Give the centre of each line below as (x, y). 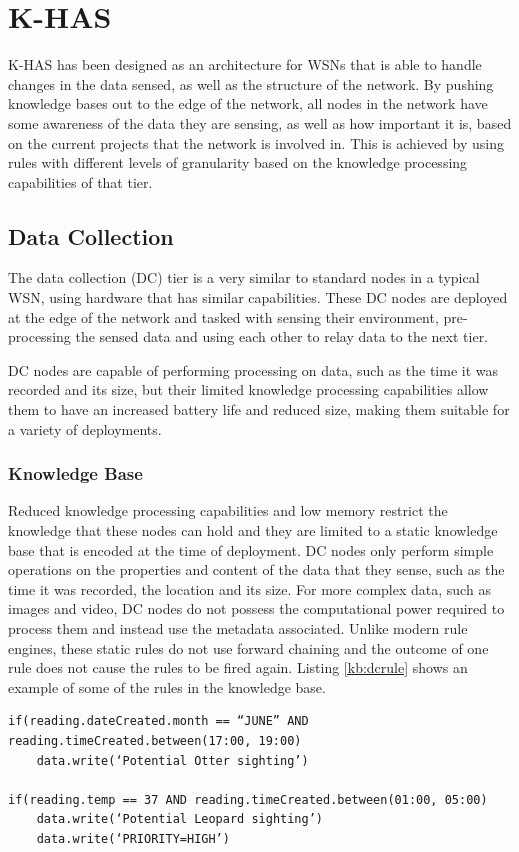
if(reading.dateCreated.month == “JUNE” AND (158, 721)
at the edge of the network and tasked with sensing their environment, (223, 316)
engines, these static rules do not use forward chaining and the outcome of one (248, 647)
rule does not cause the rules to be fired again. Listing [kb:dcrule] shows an (238, 667)
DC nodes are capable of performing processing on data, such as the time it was (253, 369)
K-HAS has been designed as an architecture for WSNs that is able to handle (245, 64)
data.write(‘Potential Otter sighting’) (172, 760)
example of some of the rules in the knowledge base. (167, 686)
